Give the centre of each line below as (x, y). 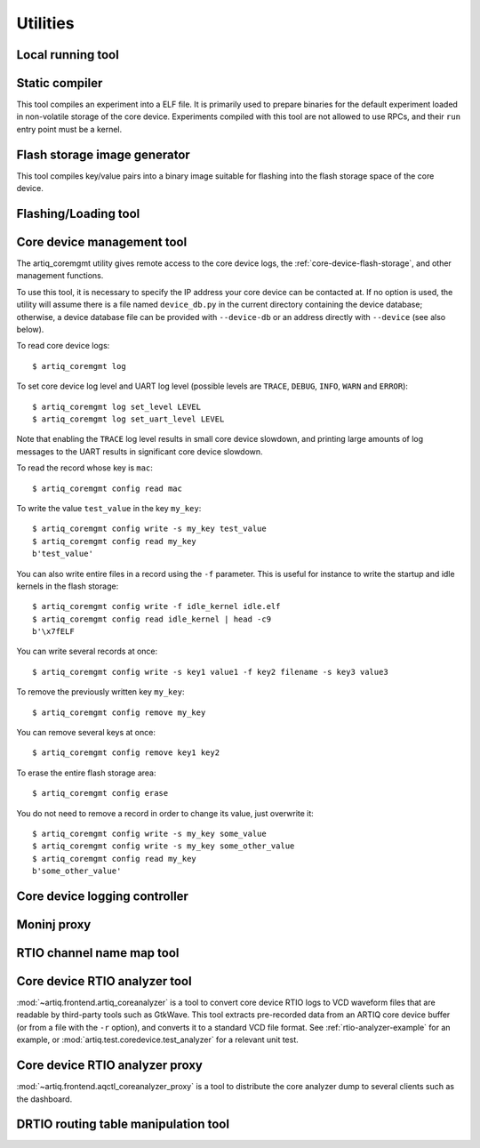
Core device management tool (102, 241)
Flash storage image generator (103, 154)
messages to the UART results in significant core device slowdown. (140, 451)
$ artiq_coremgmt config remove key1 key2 (126, 753)
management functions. (60, 276)
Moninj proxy (54, 924)
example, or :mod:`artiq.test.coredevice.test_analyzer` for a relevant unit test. (158, 1040)
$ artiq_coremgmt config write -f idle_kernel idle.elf (156, 606)
